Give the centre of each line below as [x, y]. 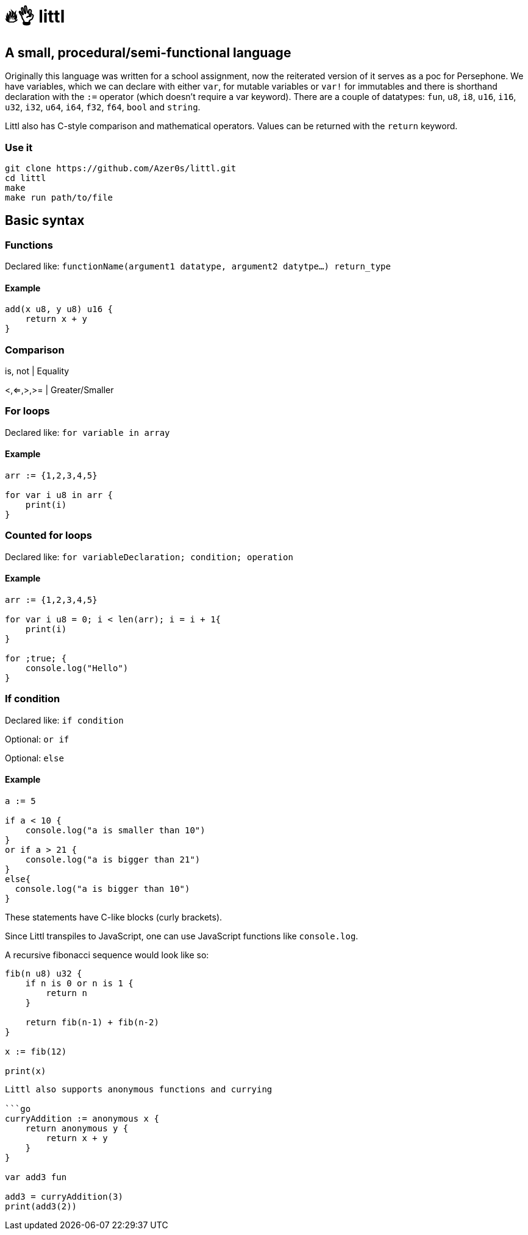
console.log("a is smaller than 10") [115, 831]
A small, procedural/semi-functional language [148, 52]
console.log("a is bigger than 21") [113, 860]
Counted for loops [48, 536]
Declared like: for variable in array [87, 432]
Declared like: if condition [64, 720]
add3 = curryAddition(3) [64, 1197]
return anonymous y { [77, 1129]
